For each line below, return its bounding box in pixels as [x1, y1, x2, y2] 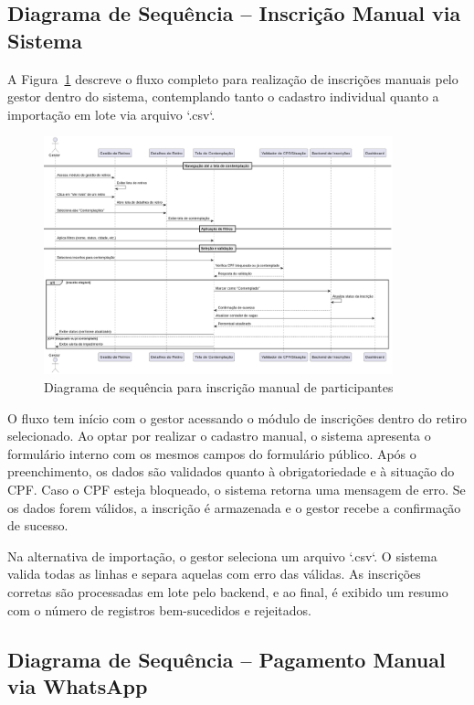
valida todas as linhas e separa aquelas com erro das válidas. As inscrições [7, 564, 421, 583]
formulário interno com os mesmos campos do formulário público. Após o [7, 443, 416, 463]
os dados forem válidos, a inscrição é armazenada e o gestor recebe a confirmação [7, 497, 461, 517]
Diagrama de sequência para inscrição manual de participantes [44, 378, 394, 397]
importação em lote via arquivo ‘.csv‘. [7, 104, 216, 123]
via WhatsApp [7, 671, 148, 700]
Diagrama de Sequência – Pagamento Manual [7, 645, 446, 673]
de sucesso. [7, 516, 68, 535]
